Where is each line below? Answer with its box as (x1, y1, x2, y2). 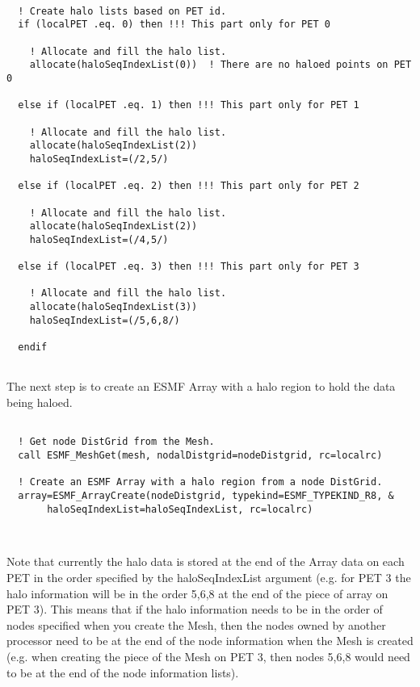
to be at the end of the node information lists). (6, 664, 239, 681)
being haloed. (6, 393, 73, 410)
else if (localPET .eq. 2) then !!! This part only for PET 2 (18, 180, 359, 192)
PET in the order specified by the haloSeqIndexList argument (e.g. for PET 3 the (6, 569, 411, 586)
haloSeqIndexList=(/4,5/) (29, 233, 169, 245)
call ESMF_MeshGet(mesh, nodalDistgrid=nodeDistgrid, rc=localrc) (18, 449, 383, 461)
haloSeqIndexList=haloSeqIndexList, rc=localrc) (47, 503, 313, 515)
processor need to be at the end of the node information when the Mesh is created (6, 632, 414, 649)
